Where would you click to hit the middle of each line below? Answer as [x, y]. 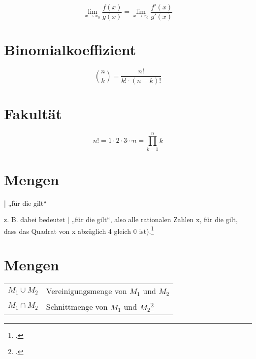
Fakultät [33, 114]
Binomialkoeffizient [70, 49]
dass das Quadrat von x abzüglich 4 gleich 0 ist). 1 [79, 230]
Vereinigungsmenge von [86, 291]
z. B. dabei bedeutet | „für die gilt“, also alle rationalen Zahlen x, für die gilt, [121, 219]
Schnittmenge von [77, 307]
